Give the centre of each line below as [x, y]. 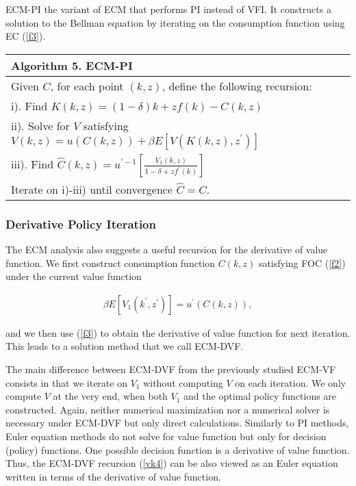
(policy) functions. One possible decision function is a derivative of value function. [178, 449]
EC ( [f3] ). [26, 36]
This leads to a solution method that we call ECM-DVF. [125, 346]
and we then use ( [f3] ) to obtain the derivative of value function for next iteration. [178, 332]
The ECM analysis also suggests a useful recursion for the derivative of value [167, 249]
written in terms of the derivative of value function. [113, 476]
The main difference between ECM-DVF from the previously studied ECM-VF [171, 369]
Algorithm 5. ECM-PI [72, 65]
